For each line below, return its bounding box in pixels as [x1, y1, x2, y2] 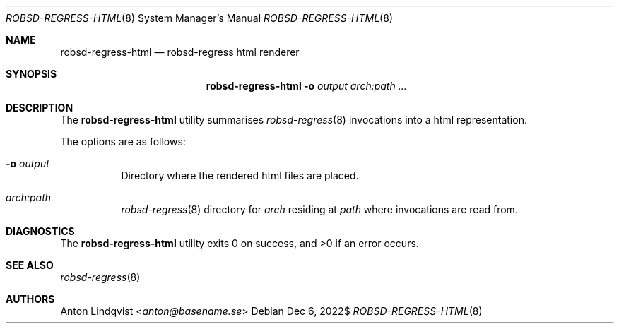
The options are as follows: [60, 136, 186, 148]
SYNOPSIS [6, 68, 57, 80]
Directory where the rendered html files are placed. [121, 169, 359, 181]
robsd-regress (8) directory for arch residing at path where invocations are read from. [121, 203, 518, 215]
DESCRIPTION [6, 102, 73, 114]
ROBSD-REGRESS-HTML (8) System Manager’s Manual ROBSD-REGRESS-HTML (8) [6, 12, 393, 24]
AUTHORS [6, 293, 55, 305]
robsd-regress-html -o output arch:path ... [206, 80, 407, 92]
